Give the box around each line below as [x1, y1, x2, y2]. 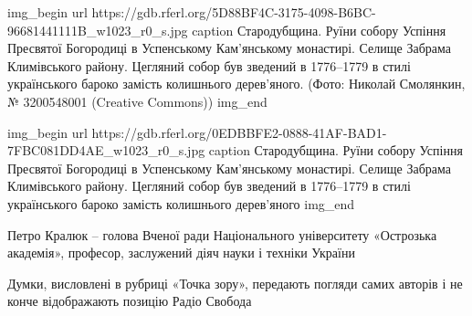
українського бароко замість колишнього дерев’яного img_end [7, 194, 355, 213]
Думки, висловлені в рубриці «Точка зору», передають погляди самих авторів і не [7, 273, 463, 292]
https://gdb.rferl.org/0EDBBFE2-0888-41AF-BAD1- [91, 122, 387, 142]
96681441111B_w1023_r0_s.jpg [7, 20, 188, 39]
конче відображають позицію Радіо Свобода [7, 291, 252, 311]
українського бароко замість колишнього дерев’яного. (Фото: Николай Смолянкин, [7, 74, 466, 93]
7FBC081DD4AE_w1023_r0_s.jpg [7, 141, 205, 160]
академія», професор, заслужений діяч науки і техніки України [7, 243, 355, 262]
